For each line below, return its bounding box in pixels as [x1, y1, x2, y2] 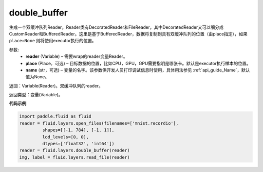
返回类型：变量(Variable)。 [9, 92, 63, 98]
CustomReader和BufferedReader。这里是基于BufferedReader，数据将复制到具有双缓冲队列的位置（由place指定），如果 [9, 31, 248, 36]
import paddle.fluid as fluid [19, 114, 92, 119]
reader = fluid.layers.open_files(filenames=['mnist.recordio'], [19, 120, 179, 126]
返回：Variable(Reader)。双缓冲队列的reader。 [9, 83, 103, 88]
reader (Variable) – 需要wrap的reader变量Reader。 [25, 53, 128, 59]
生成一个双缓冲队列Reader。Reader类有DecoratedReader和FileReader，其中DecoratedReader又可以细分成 [9, 24, 224, 30]
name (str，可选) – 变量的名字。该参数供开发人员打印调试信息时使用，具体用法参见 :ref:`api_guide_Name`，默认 [25, 67, 250, 73]
